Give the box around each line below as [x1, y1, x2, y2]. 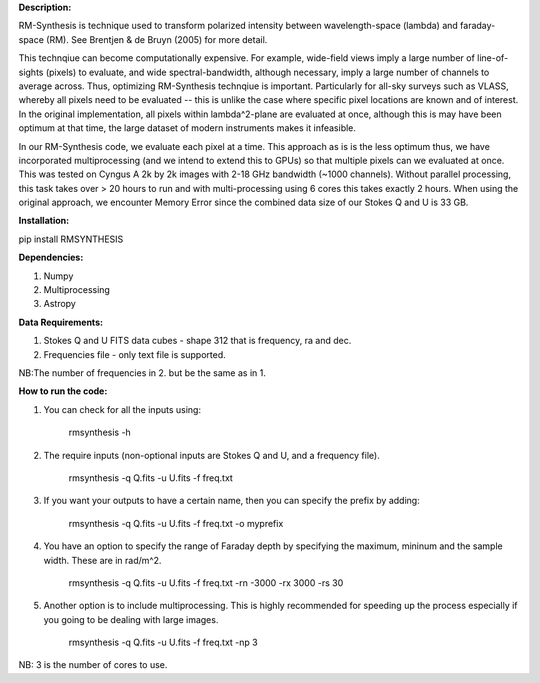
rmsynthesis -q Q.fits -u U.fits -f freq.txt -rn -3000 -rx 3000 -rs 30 [68, 576, 344, 589]
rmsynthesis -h [68, 426, 132, 439]
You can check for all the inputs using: [43, 403, 202, 415]
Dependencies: [18, 251, 84, 264]
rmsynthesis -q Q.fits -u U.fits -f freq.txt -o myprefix [68, 517, 284, 529]
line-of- [476, 52, 509, 64]
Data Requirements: [18, 316, 104, 328]
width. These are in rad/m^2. [43, 554, 162, 566]
